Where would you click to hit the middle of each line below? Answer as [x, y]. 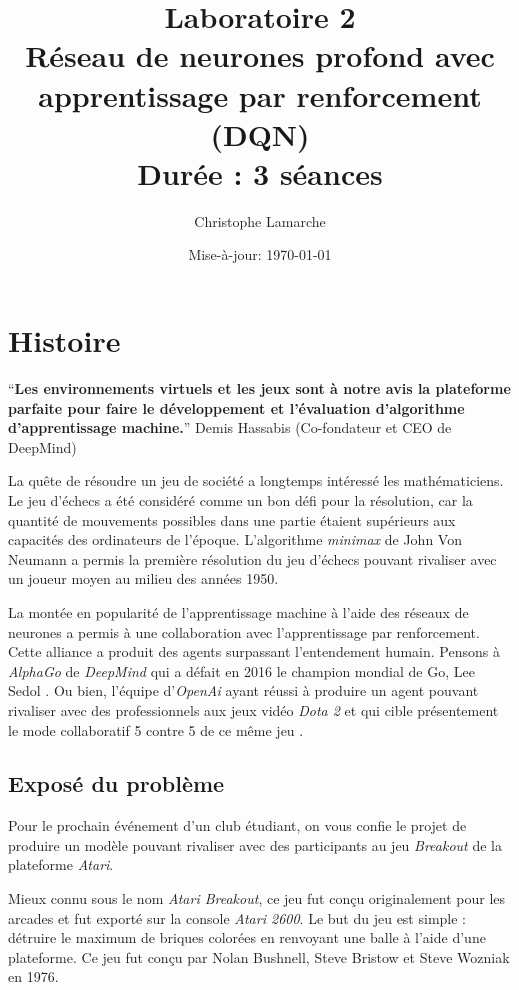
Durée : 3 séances [260, 172]
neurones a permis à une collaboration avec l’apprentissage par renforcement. [244, 631]
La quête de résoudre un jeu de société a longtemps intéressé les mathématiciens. [256, 480]
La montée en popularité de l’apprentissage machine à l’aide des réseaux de [238, 611]
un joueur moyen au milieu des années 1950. [143, 578]
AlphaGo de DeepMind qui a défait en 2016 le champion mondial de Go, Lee [241, 670]
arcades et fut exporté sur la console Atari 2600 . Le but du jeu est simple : [237, 917]
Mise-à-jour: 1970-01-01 [260, 254]
